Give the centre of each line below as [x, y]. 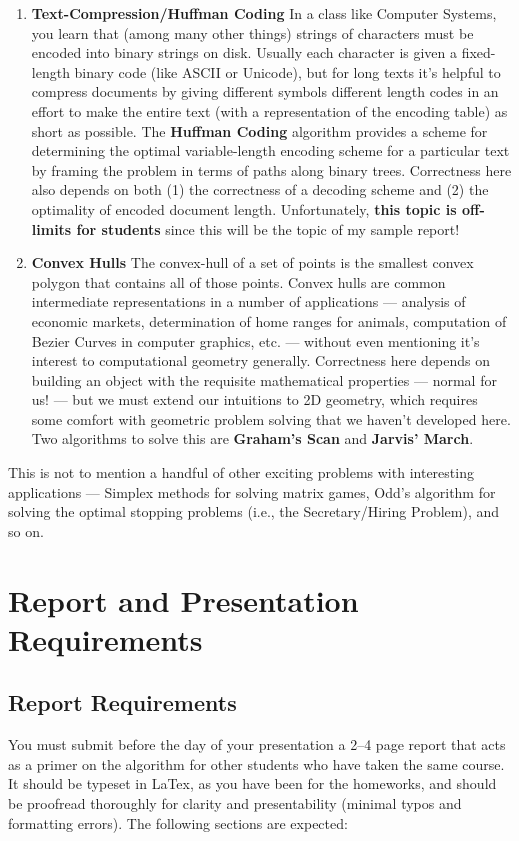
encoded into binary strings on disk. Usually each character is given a [244, 52]
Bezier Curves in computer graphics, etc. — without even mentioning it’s [255, 340]
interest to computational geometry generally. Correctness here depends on [261, 360]
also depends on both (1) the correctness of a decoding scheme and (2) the [260, 189]
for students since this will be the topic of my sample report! [268, 228]
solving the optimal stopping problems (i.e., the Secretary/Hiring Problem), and [254, 511]
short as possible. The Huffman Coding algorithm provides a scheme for [259, 130]
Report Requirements [122, 702]
